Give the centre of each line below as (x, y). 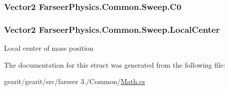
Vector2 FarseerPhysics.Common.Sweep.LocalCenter (112, 29)
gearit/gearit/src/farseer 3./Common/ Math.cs (74, 81)
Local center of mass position (49, 48)
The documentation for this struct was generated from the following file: (115, 64)
